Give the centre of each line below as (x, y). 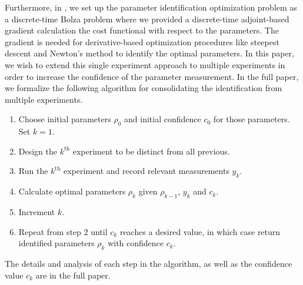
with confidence (136, 243)
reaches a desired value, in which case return (200, 231)
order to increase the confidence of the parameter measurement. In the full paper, (152, 76)
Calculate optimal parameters (72, 191)
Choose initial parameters (65, 119)
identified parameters (56, 243)
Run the (33, 171)
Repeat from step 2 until (63, 231)
